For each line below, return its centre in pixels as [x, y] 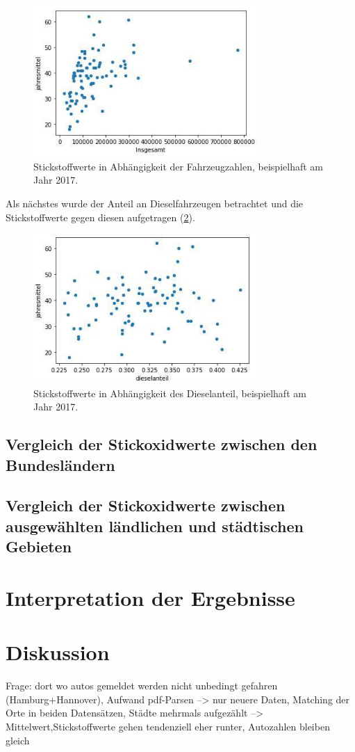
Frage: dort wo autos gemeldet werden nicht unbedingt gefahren [142, 686]
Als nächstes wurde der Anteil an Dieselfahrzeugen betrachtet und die [155, 203]
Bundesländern [60, 464]
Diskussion [58, 652]
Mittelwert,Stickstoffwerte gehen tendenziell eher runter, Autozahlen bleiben [168, 726]
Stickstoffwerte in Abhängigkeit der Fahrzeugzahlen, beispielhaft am [178, 166]
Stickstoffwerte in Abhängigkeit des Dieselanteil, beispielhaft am [170, 393]
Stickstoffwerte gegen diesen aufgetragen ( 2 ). [100, 217]
